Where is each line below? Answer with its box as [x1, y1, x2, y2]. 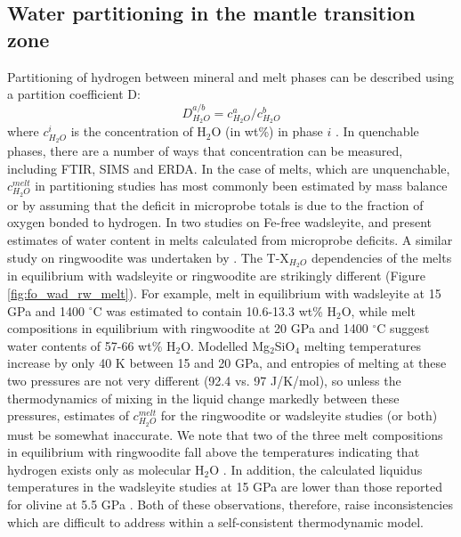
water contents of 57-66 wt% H [7, 336, 176, 354]
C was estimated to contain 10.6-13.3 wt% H [93, 301, 337, 320]
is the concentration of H [70, 122, 206, 141]
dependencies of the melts [311, 248, 452, 266]
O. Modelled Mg [181, 336, 271, 354]
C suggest [376, 319, 430, 338]
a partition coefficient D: [7, 85, 141, 103]
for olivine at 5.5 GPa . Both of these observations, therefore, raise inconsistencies [7, 495, 453, 514]
